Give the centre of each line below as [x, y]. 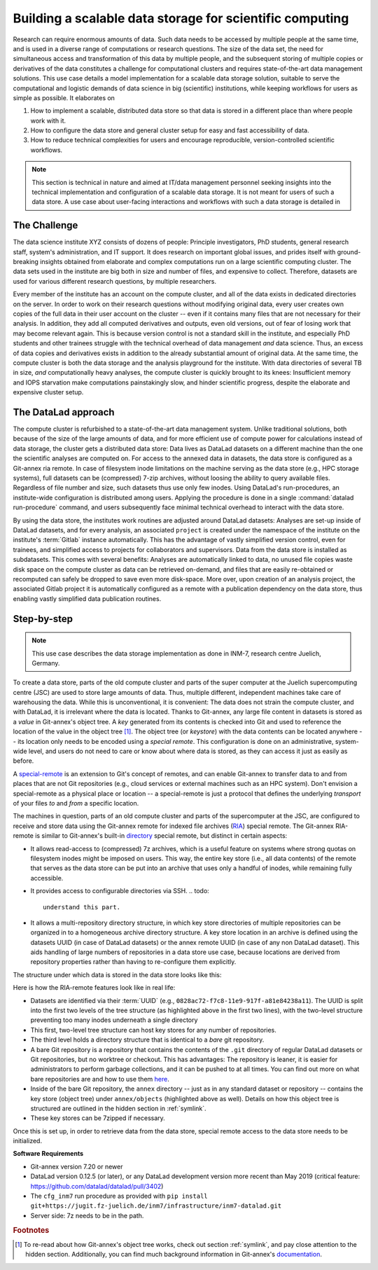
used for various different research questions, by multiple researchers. [115, 281]
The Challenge [45, 225]
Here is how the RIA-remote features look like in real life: [94, 988]
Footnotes [31, 1230]
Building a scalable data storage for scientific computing [181, 18]
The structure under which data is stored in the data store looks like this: [117, 974]
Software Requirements [48, 1154]
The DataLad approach [64, 412]
